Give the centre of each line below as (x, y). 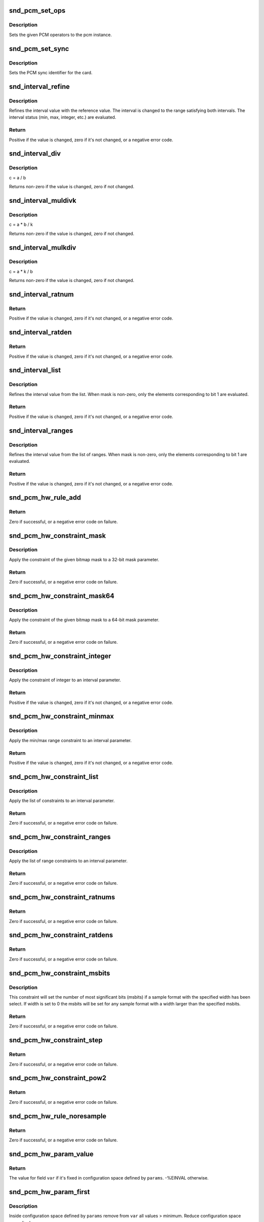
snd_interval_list (35, 370)
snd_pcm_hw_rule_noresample (58, 1116)
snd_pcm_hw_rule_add (45, 498)
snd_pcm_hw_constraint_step (56, 1040)
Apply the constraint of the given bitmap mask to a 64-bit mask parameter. (84, 620)
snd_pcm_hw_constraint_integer (60, 656)
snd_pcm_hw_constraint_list (54, 776)
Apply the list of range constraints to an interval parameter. (68, 861)
